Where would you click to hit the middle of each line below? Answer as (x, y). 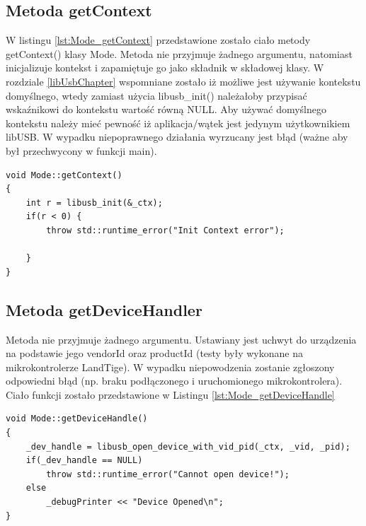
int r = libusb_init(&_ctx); (94, 203)
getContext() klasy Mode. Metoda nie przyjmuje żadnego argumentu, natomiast (179, 53)
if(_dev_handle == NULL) (84, 461)
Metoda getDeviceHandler (104, 309)
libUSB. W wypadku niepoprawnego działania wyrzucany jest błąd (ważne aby (177, 137)
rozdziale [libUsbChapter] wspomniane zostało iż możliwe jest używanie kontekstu (183, 81)
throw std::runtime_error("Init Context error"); (165, 230)
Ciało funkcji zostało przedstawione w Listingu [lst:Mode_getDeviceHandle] (170, 394)
